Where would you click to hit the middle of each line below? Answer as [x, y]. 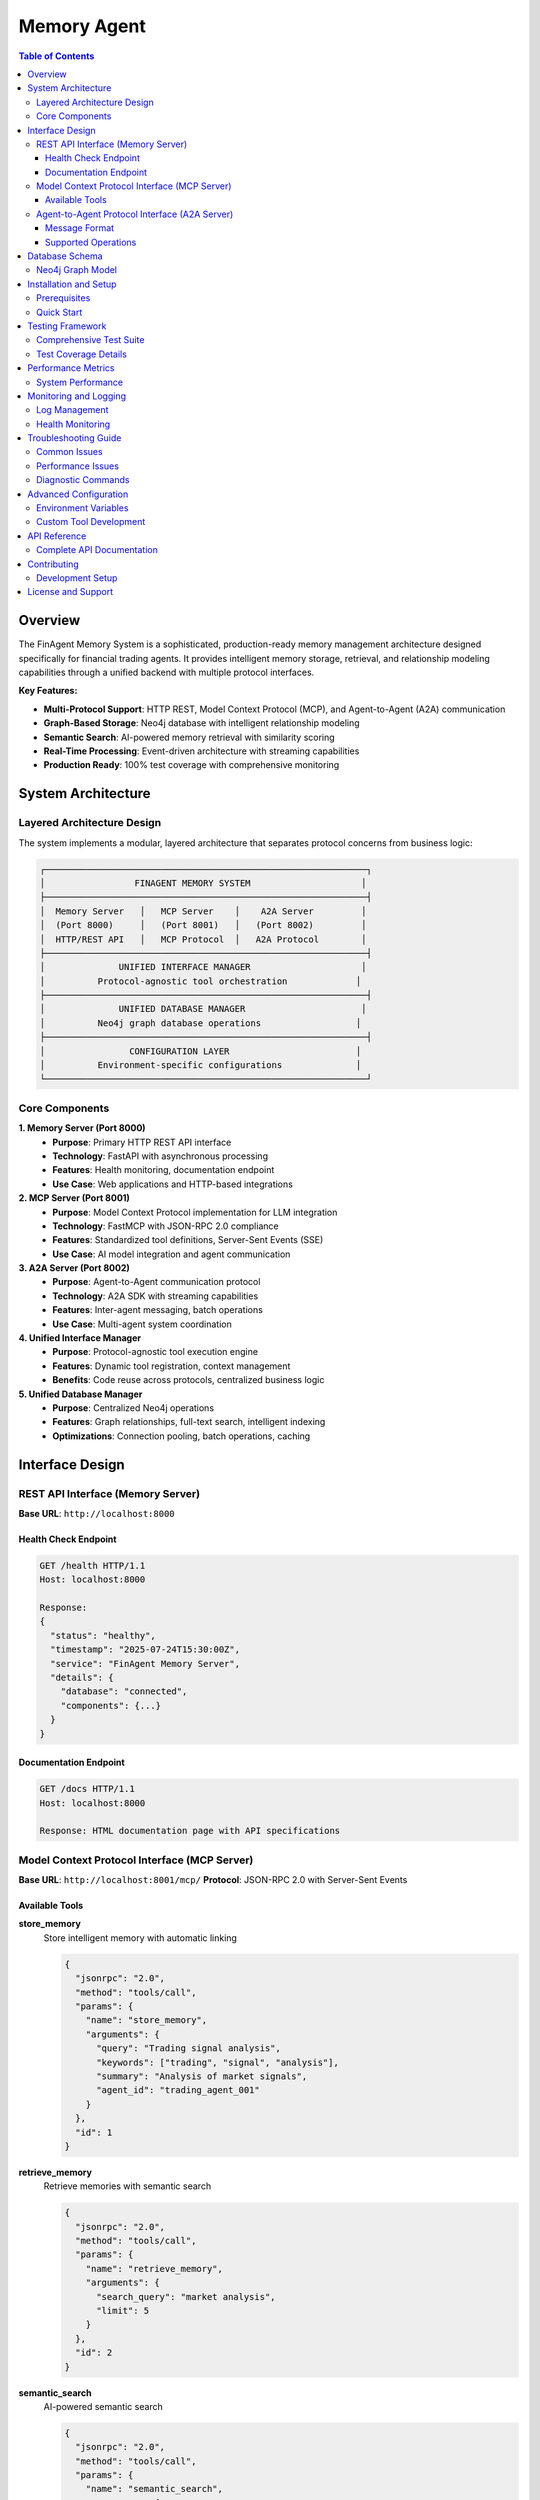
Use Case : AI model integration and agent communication [171, 1254]
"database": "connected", [124, 1691]
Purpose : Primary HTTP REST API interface [142, 1142]
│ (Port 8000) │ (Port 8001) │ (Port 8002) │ [203, 925]
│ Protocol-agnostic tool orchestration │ [200, 981]
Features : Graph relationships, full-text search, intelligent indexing [189, 1422]
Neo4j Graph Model [77, 270]
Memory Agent [82, 26]
